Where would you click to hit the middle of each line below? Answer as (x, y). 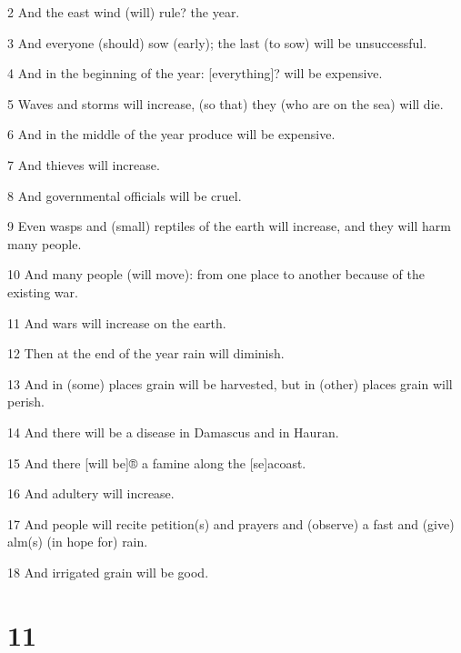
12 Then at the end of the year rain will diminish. (146, 353)
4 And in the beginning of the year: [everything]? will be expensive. (195, 73)
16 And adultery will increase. (91, 493)
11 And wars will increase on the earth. (117, 322)
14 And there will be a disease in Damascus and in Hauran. (173, 432)
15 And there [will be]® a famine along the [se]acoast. (157, 462)
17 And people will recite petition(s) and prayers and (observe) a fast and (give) (231, 523)
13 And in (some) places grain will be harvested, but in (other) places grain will (230, 383)
